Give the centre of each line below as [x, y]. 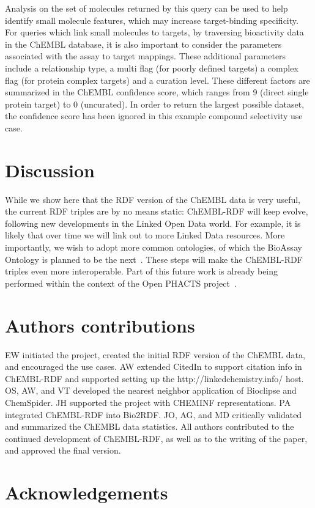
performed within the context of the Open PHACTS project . [121, 283]
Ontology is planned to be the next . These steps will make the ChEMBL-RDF [154, 259]
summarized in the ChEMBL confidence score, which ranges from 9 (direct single [157, 92]
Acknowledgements [87, 492]
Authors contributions [100, 325]
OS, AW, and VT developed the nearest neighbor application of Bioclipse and [151, 390]
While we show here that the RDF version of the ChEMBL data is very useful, [153, 199]
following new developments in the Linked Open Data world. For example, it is [153, 223]
